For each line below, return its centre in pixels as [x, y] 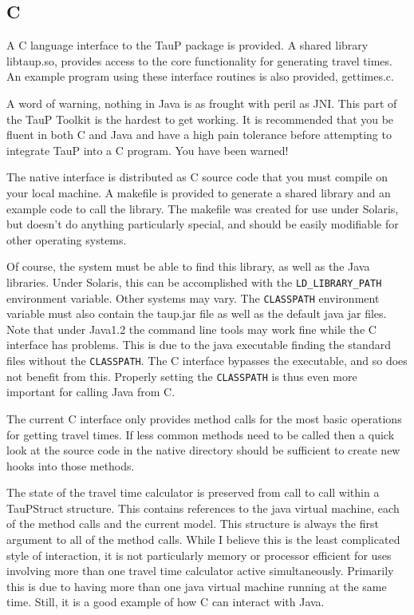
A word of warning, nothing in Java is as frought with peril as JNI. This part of [202, 103]
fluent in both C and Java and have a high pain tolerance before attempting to [199, 135]
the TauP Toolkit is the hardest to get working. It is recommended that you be [200, 119]
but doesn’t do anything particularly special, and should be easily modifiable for [203, 224]
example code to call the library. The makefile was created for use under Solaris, [203, 208]
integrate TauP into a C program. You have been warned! [148, 150]
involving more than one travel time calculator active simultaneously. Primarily [200, 571]
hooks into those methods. [71, 465]
